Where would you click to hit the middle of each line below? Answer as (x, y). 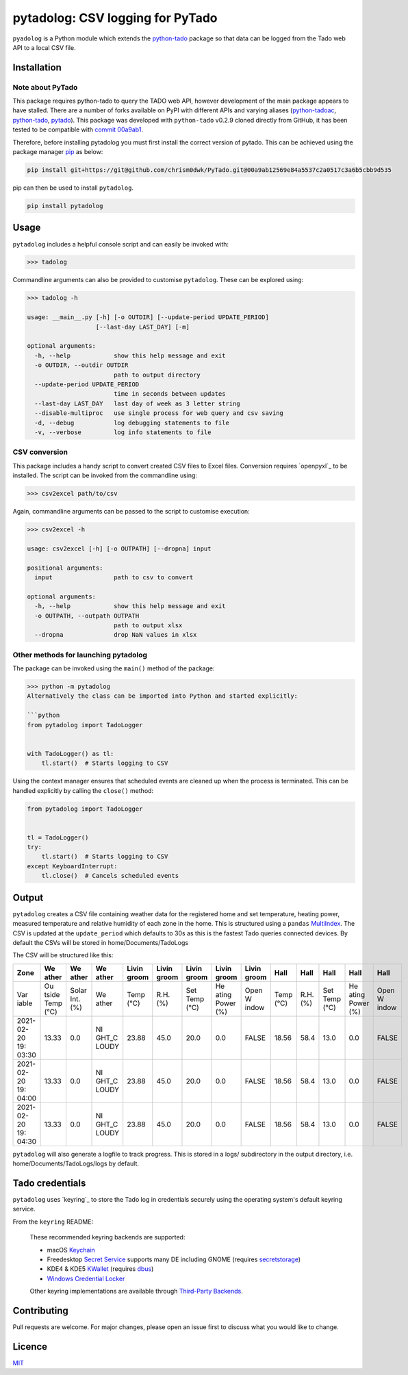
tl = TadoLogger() (58, 837)
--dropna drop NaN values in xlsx (116, 635)
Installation (37, 67)
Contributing (40, 1310)
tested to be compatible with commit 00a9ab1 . (78, 129)
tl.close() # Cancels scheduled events (110, 876)
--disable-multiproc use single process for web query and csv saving (159, 413)
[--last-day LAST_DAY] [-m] (142, 327)
